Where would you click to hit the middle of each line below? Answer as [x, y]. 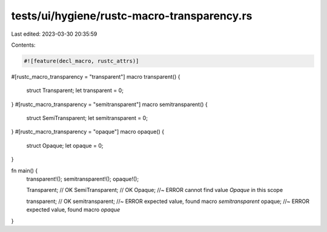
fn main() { [25, 170]
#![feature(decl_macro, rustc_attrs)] [81, 61]
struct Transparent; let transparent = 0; [75, 90]
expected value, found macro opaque [73, 210]
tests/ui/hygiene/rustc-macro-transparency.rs [132, 16]
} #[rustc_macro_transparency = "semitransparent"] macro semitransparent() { [110, 104]
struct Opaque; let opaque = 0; [65, 145]
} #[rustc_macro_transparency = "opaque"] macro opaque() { [88, 132]
